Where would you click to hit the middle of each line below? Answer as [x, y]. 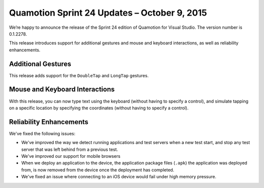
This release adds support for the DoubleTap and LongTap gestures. [79, 75]
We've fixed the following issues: [42, 133]
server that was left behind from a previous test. [70, 149]
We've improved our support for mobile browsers [71, 156]
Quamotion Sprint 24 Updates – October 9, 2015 [108, 13]
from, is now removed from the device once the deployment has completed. [98, 170]
